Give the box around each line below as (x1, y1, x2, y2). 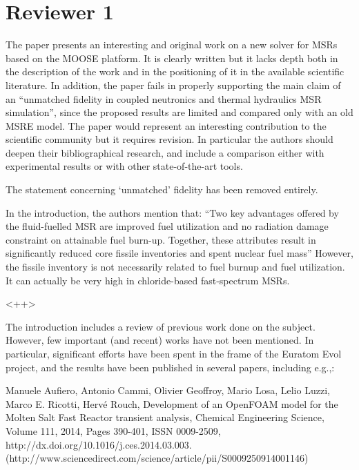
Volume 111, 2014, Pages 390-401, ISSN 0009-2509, (6, 423, 221, 438)
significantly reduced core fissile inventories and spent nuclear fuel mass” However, (6, 246, 353, 260)
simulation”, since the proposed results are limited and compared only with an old (6, 105, 353, 119)
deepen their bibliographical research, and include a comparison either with (6, 145, 324, 159)
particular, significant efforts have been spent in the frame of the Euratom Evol (6, 346, 342, 360)
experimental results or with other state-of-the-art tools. (6, 159, 243, 173)
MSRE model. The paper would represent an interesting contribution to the (6, 118, 327, 133)
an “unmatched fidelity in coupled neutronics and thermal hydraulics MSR (6, 91, 322, 106)
